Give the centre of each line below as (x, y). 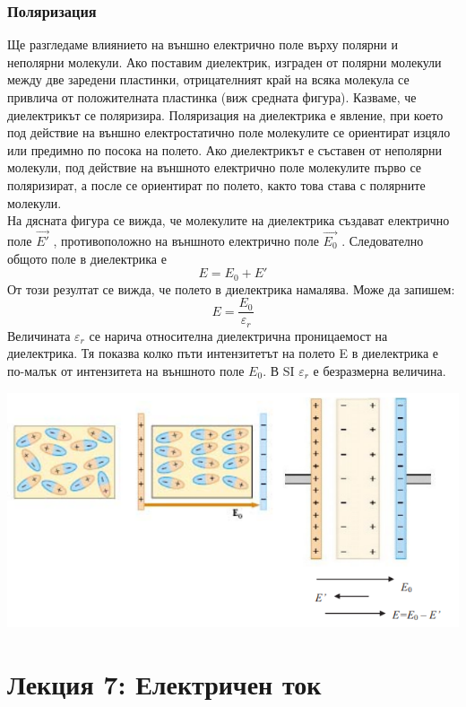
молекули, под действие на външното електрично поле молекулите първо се (214, 167)
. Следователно (383, 240)
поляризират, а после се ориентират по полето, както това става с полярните (216, 184)
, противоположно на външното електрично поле (186, 240)
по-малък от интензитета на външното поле (126, 370)
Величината (39, 335)
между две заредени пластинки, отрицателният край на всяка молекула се (208, 79)
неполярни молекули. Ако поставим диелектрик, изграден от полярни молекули (224, 61)
